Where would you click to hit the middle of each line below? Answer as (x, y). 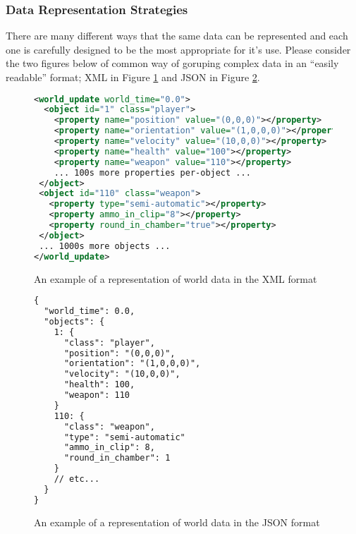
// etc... (77, 479)
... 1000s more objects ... (105, 246)
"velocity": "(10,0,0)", (122, 374)
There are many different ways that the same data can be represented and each (177, 36)
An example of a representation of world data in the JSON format (177, 522)
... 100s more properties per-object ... (152, 172)
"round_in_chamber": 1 (117, 458)
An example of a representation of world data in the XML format (176, 278)
